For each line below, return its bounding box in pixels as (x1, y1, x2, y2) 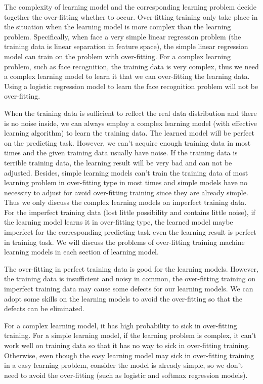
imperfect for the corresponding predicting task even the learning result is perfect (4, 227, 256, 237)
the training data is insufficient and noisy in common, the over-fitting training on (4, 273, 255, 284)
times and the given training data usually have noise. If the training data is (4, 147, 238, 158)
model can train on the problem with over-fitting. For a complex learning (4, 51, 231, 61)
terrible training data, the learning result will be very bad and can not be (4, 157, 232, 167)
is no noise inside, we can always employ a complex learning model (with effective (4, 117, 257, 128)
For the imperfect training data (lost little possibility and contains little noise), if (4, 206, 255, 217)
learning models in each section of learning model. (4, 246, 159, 257)
